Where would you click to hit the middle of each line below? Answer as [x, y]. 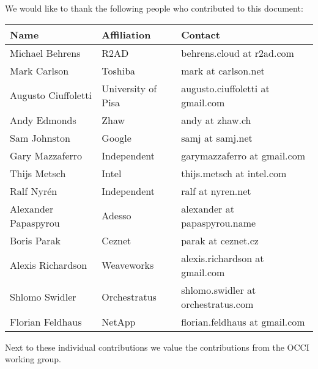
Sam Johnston [40, 137]
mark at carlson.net [223, 70]
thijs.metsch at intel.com [234, 173]
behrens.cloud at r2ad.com [238, 53]
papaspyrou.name [219, 222]
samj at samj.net [217, 137]
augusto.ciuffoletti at [225, 88]
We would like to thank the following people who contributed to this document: [154, 8]
